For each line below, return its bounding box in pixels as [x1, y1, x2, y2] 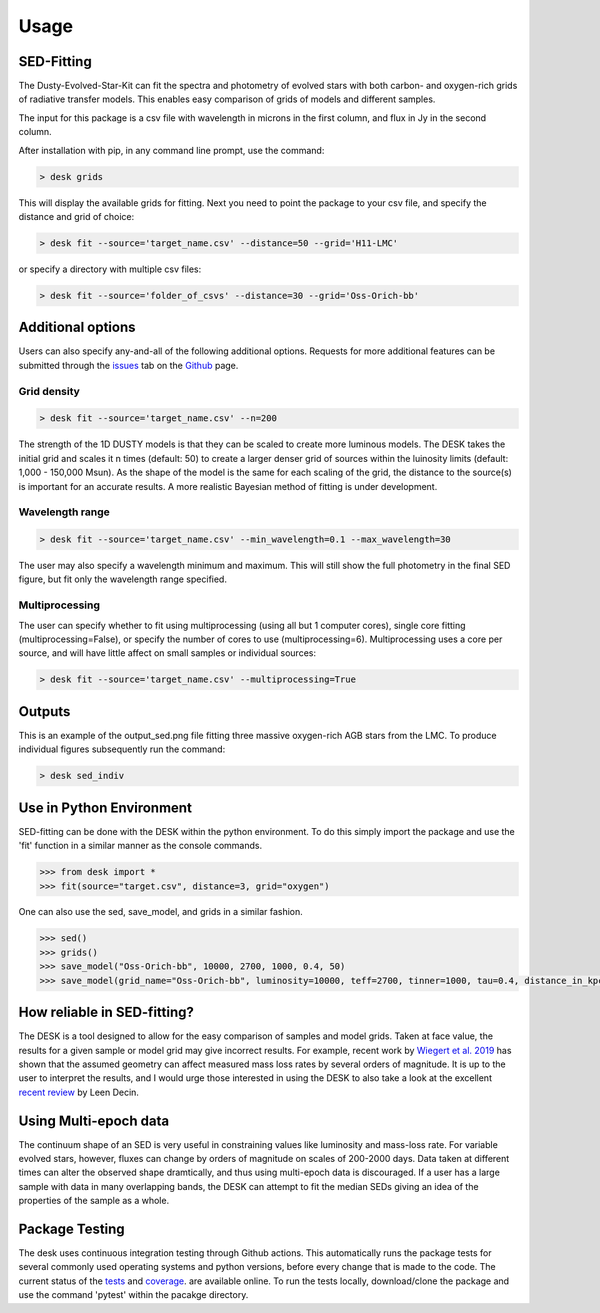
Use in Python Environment [18, 799, 192, 816]
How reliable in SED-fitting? [18, 1004, 195, 1021]
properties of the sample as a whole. [18, 1195, 170, 1207]
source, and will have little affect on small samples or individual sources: [18, 647, 317, 659]
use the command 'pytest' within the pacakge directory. [18, 1289, 249, 1301]
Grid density [18, 384, 80, 398]
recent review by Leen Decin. [18, 1086, 140, 1098]
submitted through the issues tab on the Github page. [18, 359, 239, 371]
